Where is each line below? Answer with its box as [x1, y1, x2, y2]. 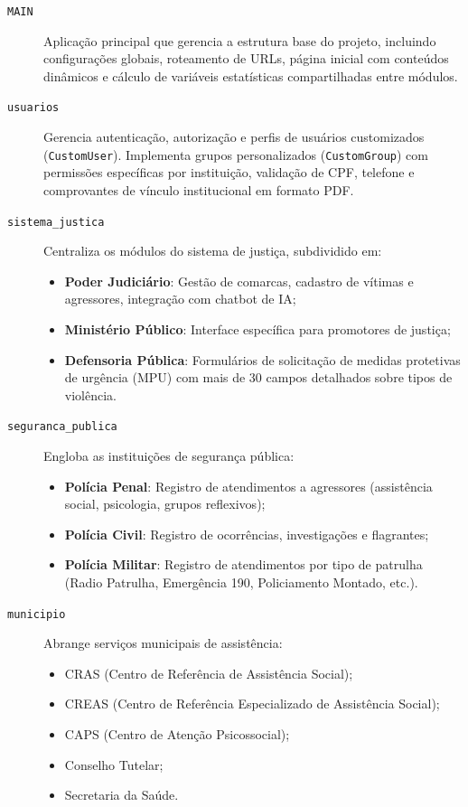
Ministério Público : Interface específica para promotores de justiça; [64, 319, 451, 338]
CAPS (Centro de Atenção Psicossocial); [64, 725, 290, 743]
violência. [64, 385, 117, 404]
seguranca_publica [7, 420, 117, 434]
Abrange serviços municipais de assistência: [43, 633, 283, 652]
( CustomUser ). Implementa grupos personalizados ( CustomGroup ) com [43, 145, 428, 164]
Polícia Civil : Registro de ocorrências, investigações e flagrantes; [64, 524, 429, 543]
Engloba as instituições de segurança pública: [43, 446, 295, 464]
